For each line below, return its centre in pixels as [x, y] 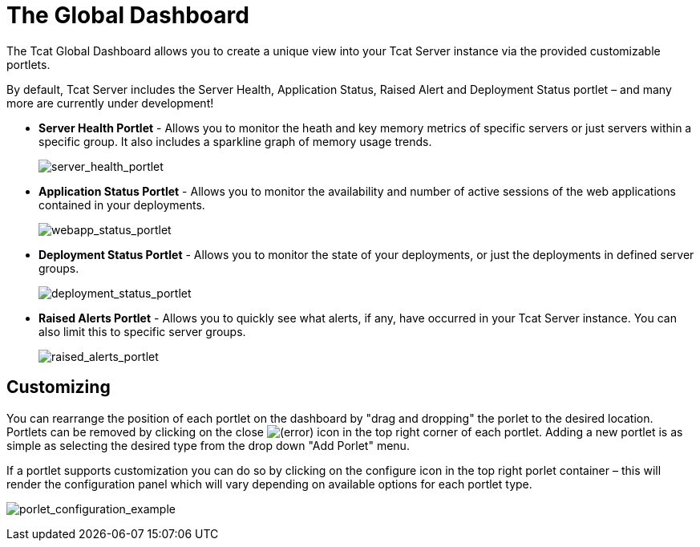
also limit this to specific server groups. [142, 331]
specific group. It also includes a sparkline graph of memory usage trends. [235, 141]
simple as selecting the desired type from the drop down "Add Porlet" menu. [208, 445]
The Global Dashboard [128, 15]
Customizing [59, 387]
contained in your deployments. [122, 205]
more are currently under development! [110, 103]
